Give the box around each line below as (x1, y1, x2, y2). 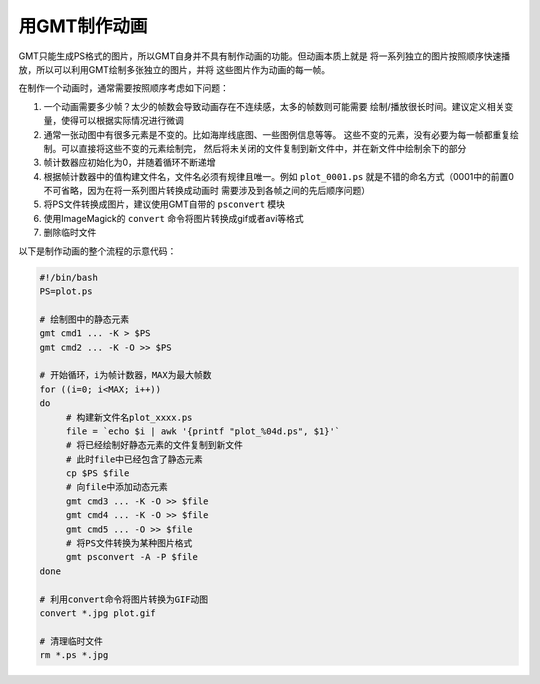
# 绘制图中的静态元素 (39, 313, 130, 325)
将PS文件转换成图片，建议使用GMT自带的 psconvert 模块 (43, 198, 285, 210)
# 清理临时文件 (39, 635, 104, 647)
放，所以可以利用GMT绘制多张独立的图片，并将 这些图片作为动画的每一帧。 (18, 63, 331, 75)
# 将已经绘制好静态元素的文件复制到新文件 (65, 440, 244, 451)
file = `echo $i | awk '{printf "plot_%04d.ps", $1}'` (65, 425, 341, 437)
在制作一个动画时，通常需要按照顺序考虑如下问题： (18, 82, 229, 94)
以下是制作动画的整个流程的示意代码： (18, 245, 177, 257)
